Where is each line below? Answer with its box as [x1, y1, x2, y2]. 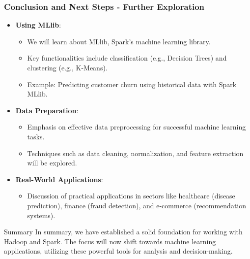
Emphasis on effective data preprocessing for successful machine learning [27, 122, 246, 132]
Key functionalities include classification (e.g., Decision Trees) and [27, 53, 227, 63]
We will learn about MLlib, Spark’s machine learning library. [27, 36, 211, 46]
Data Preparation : [15, 105, 79, 115]
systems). [27, 210, 56, 220]
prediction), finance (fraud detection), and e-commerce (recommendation [27, 200, 247, 210]
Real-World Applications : [15, 174, 103, 184]
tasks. [27, 131, 45, 141]
